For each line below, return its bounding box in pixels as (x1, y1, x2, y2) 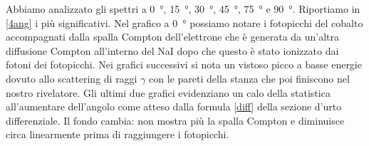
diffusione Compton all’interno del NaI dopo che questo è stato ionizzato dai (6, 43, 339, 58)
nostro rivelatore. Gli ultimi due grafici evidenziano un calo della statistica (6, 85, 331, 100)
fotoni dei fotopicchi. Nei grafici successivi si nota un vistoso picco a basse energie (6, 57, 362, 72)
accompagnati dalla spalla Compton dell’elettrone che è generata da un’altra (6, 29, 340, 44)
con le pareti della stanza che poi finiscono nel (149, 71, 350, 85)
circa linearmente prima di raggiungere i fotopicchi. (6, 127, 229, 142)
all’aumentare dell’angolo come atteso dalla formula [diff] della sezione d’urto (6, 99, 342, 114)
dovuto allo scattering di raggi (6, 71, 137, 85)
